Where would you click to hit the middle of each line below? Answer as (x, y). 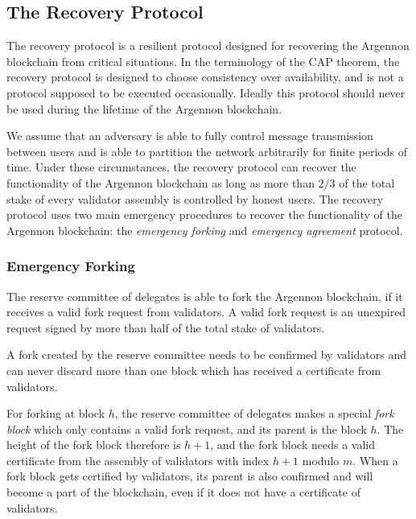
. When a (375, 460)
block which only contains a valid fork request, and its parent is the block (187, 428)
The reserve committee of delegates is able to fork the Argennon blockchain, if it (205, 296)
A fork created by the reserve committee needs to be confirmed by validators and (207, 354)
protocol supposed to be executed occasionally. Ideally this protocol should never (206, 92)
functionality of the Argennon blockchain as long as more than (161, 182)
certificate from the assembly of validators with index (138, 460)
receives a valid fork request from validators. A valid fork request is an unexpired (206, 312)
